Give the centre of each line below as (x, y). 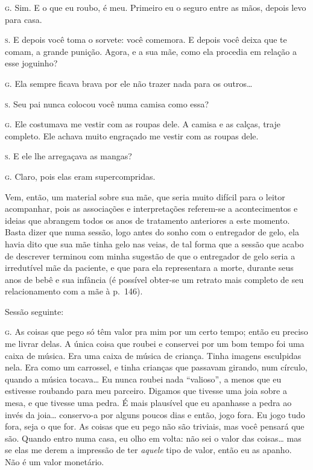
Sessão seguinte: (34, 311)
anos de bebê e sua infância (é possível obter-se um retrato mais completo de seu (154, 279)
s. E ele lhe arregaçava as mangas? (68, 156)
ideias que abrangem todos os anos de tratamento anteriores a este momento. (147, 220)
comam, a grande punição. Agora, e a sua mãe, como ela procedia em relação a (151, 51)
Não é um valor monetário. (55, 462)
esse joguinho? (31, 63)
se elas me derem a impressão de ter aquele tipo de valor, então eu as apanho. (148, 450)
